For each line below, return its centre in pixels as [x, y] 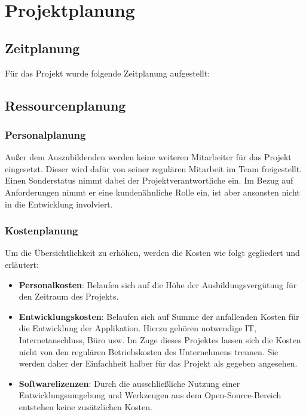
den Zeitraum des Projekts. [69, 296]
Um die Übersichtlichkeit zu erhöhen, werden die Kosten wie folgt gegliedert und [152, 253]
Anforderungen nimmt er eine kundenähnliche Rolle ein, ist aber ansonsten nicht [152, 192]
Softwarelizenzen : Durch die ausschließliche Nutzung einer [129, 383]
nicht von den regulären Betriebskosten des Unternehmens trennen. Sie [149, 351]
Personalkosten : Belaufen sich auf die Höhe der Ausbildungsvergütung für [158, 284]
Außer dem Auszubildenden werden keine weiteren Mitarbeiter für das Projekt [148, 157]
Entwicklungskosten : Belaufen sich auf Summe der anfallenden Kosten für [159, 316]
